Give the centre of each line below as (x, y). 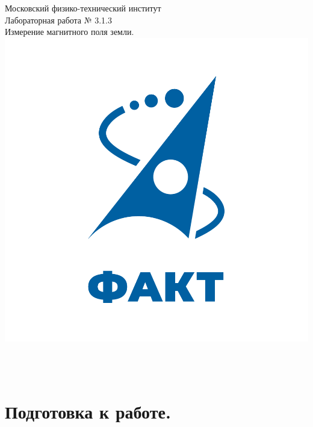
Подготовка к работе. (88, 411)
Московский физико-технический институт (83, 8)
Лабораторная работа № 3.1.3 (59, 20)
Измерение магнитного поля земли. (70, 32)
